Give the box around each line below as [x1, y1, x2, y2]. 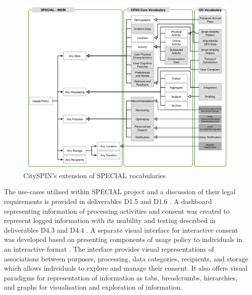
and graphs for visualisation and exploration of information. [4, 282, 182, 292]
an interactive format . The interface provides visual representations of [4, 244, 214, 254]
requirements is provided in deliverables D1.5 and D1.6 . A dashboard [4, 196, 212, 206]
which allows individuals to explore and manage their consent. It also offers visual [4, 263, 248, 273]
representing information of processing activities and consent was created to [4, 205, 230, 216]
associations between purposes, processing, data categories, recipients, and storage [4, 253, 249, 263]
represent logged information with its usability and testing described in [4, 215, 216, 225]
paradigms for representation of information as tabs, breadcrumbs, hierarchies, [4, 272, 237, 282]
